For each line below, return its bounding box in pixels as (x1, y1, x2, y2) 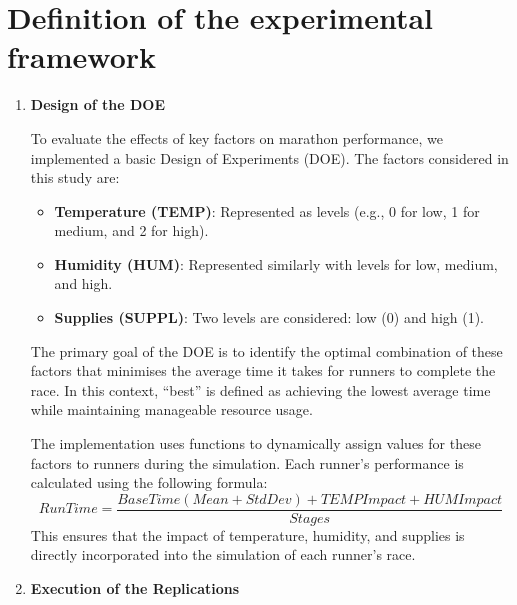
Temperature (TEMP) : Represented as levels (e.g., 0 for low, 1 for (54, 200, 480, 221)
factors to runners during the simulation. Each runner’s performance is (30, 452, 464, 473)
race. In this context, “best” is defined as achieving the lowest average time (30, 379, 491, 400)
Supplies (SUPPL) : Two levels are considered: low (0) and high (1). (54, 307, 485, 328)
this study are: (30, 167, 120, 188)
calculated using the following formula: (30, 472, 268, 493)
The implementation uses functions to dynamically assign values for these (30, 433, 481, 454)
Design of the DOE (30, 94, 166, 115)
